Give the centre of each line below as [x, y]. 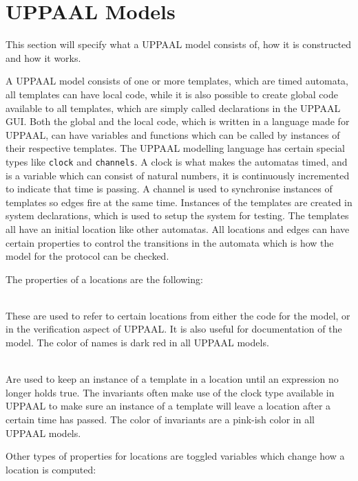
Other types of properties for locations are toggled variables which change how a [175, 456]
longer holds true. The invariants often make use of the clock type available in [170, 392]
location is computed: [51, 469]
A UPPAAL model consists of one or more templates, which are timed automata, [177, 81]
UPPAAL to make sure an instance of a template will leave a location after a [168, 406]
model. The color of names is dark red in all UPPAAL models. [137, 343]
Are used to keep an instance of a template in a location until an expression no [172, 379]
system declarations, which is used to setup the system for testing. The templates [177, 215]
